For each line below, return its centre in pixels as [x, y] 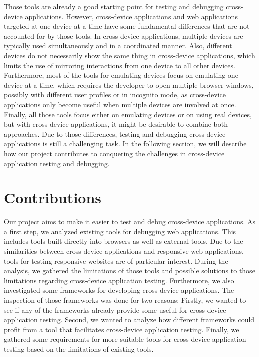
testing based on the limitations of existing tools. [79, 348]
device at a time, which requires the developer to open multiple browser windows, [129, 85]
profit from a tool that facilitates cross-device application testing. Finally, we [122, 329]
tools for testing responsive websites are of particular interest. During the [116, 260]
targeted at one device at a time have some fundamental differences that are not [127, 26]
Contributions [53, 197]
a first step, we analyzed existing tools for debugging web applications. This [120, 231]
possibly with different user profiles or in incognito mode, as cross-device [115, 95]
